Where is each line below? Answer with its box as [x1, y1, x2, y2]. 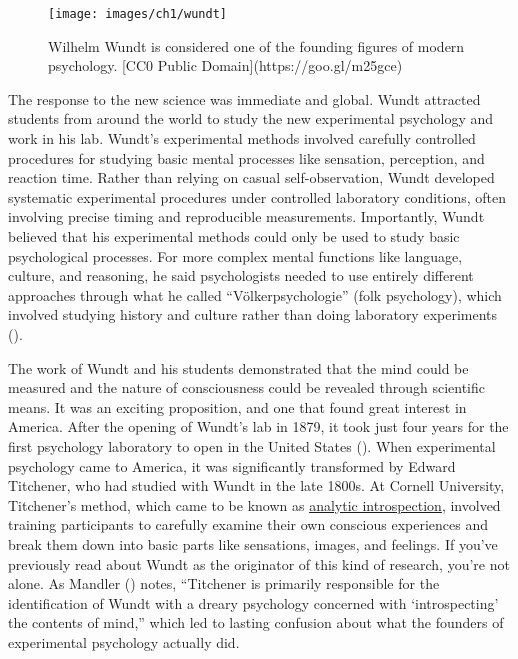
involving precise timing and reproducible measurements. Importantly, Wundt [8, 206, 485, 227]
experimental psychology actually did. [8, 631, 240, 652]
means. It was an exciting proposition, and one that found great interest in [8, 396, 467, 417]
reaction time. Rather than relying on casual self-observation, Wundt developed [8, 167, 495, 188]
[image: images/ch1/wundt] [48, 7, 227, 21]
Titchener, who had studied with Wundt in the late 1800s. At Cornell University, [8, 475, 505, 496]
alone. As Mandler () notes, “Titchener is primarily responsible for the [8, 573, 440, 594]
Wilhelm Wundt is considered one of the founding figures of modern [48, 35, 465, 56]
